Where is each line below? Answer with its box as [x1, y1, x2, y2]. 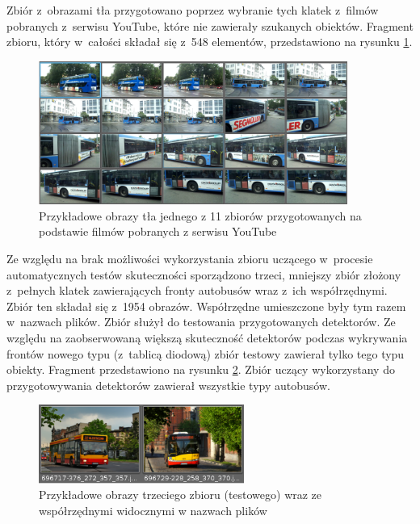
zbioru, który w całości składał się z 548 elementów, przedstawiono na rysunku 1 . [6, 33, 413, 50]
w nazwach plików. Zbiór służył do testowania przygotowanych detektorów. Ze [6, 313, 396, 330]
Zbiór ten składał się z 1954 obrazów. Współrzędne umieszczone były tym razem [6, 297, 406, 314]
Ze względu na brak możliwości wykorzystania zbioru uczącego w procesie [6, 249, 373, 266]
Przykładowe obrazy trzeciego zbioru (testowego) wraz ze [39, 486, 322, 503]
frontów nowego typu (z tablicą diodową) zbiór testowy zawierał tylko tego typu [6, 345, 405, 362]
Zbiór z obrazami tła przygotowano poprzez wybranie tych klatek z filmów [6, 2, 379, 18]
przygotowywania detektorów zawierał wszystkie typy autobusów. [6, 376, 330, 393]
